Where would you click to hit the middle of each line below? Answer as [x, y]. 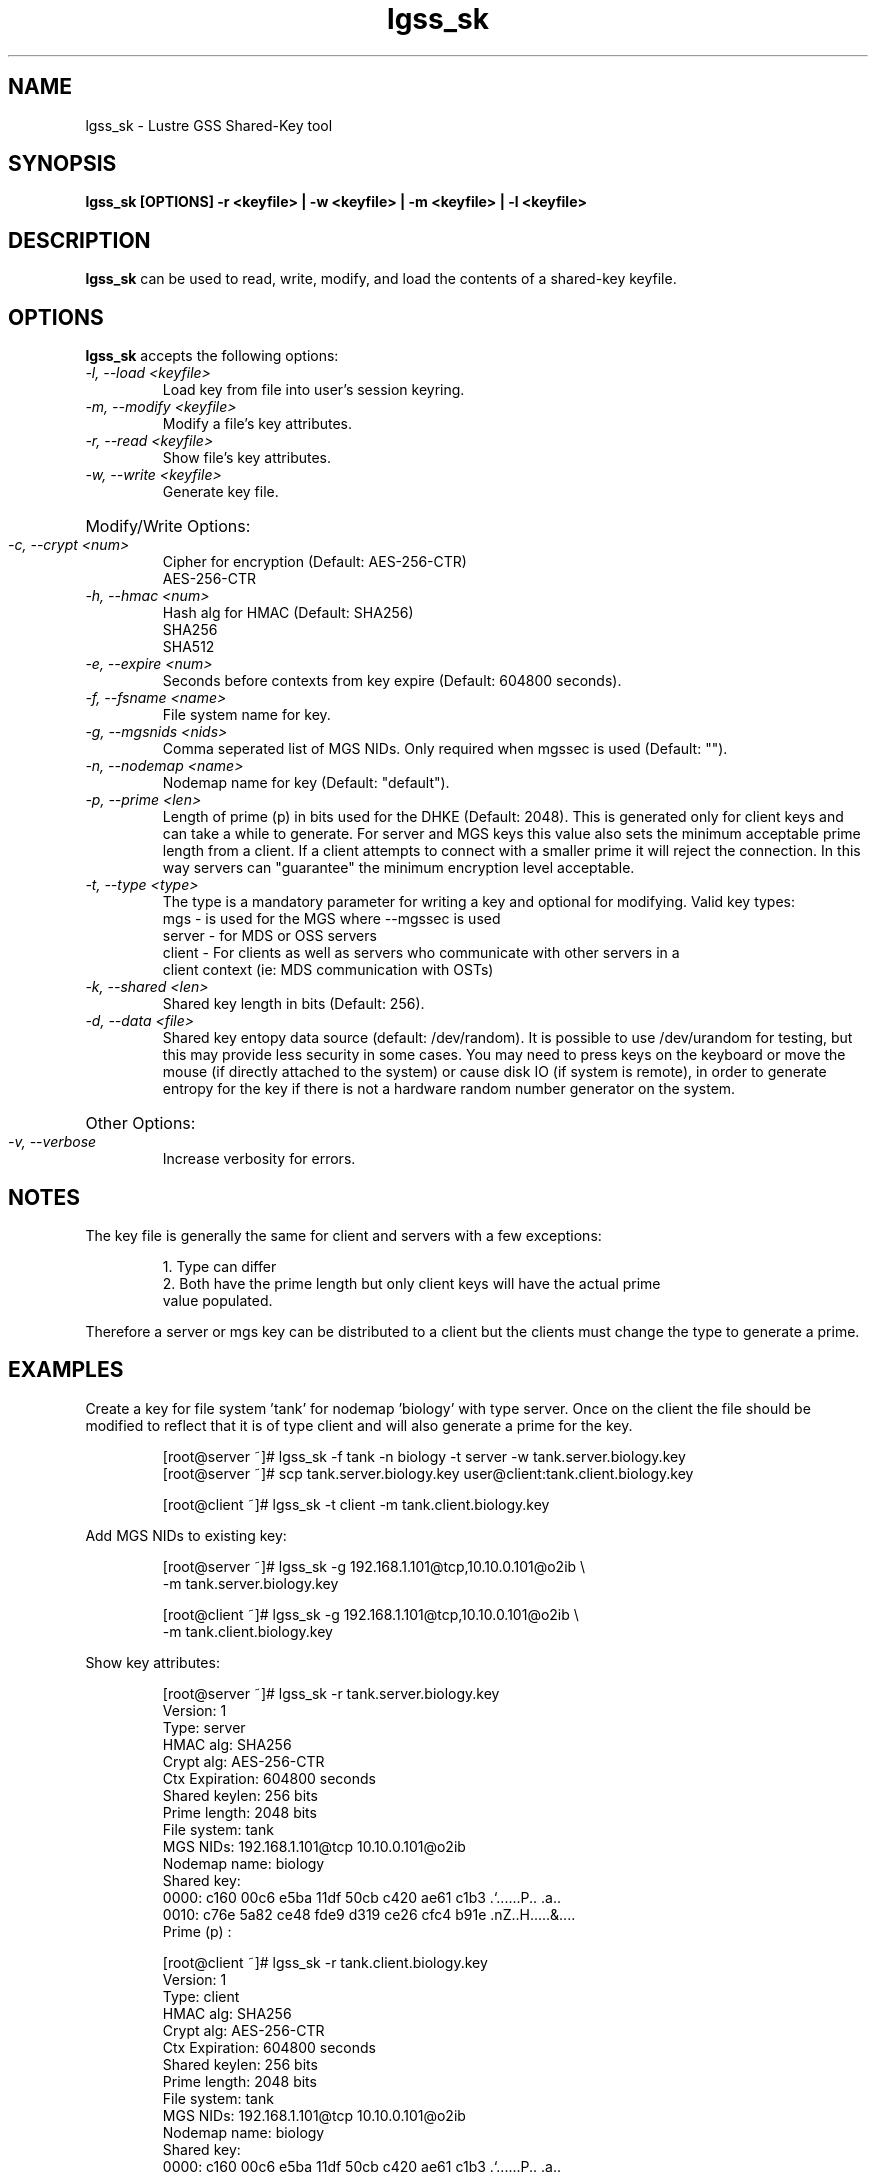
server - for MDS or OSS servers [269, 936]
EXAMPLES [66, 1370]
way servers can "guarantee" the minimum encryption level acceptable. [398, 868]
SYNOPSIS [62, 164]
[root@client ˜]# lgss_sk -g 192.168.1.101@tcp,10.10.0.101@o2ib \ [370, 1614]
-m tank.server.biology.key [250, 1583]
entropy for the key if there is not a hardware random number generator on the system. [449, 1089]
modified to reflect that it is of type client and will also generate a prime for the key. [359, 1425]
